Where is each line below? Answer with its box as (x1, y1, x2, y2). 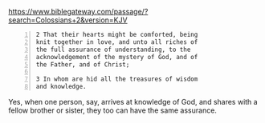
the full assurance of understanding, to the (35, 46, 191, 54)
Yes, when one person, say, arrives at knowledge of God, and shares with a (8, 97, 259, 106)
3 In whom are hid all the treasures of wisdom (35, 75, 198, 83)
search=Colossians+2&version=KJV (8, 15, 128, 25)
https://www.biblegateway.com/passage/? (8, 7, 149, 16)
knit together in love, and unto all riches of (35, 38, 198, 46)
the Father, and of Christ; (35, 60, 130, 69)
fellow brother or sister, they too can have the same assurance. (8, 105, 217, 115)
